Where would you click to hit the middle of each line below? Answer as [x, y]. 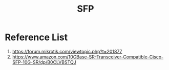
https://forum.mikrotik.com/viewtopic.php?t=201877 [67, 51]
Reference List [36, 37]
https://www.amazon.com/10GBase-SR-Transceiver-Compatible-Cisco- [88, 57]
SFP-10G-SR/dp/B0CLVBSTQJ [44, 62]
